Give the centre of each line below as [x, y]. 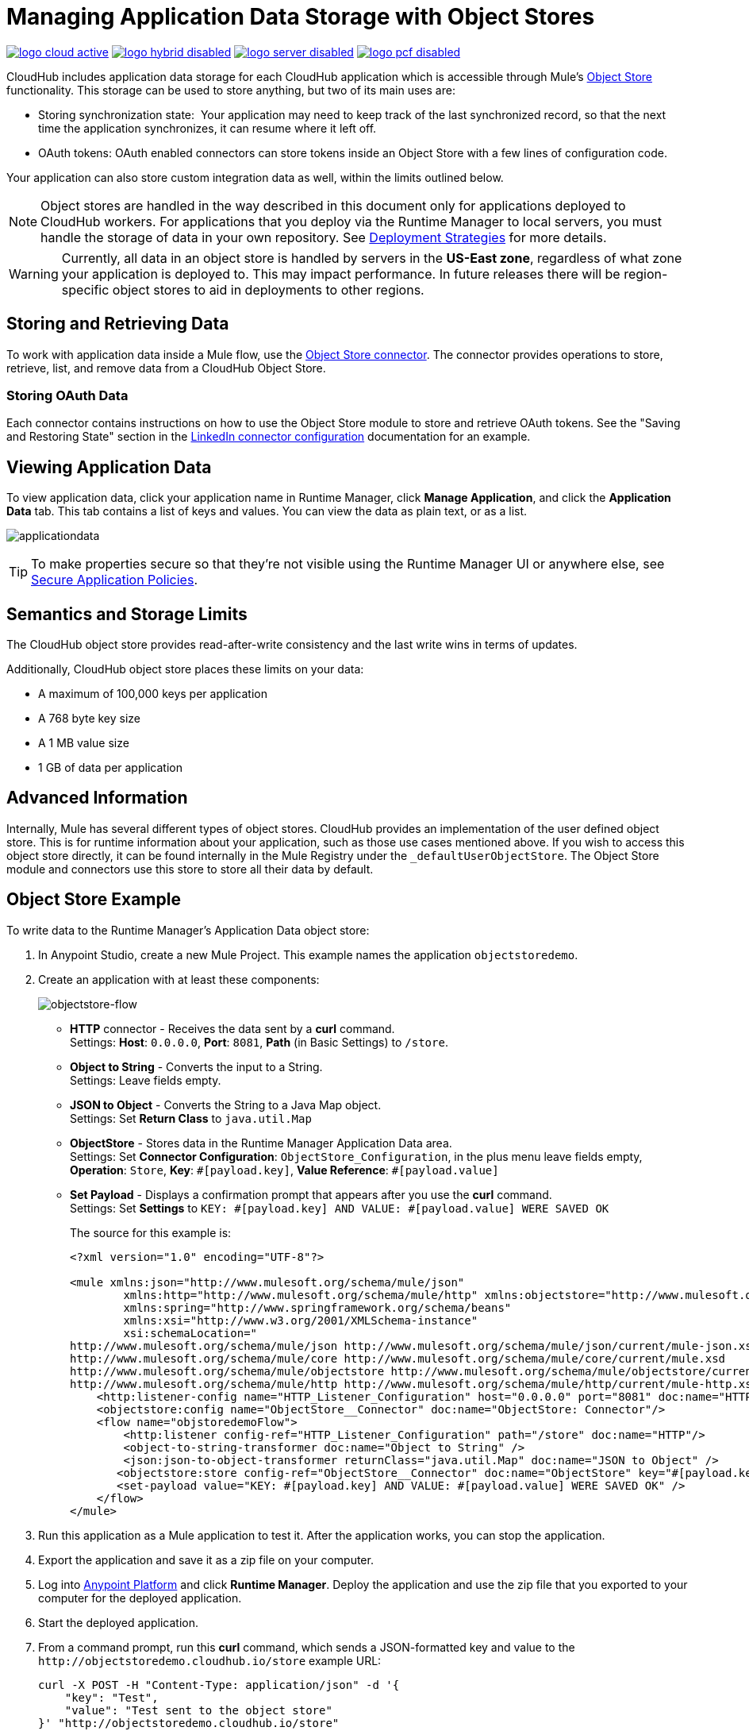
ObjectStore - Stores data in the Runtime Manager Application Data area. [261, 1143]
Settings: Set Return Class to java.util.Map [191, 1118]
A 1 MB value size [84, 743]
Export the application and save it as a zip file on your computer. [206, 1559]
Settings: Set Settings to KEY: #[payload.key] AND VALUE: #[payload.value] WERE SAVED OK [340, 1208]
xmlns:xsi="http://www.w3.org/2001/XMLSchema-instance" [301, 1320]
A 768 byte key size [90, 719]
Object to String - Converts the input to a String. [196, 1066]
